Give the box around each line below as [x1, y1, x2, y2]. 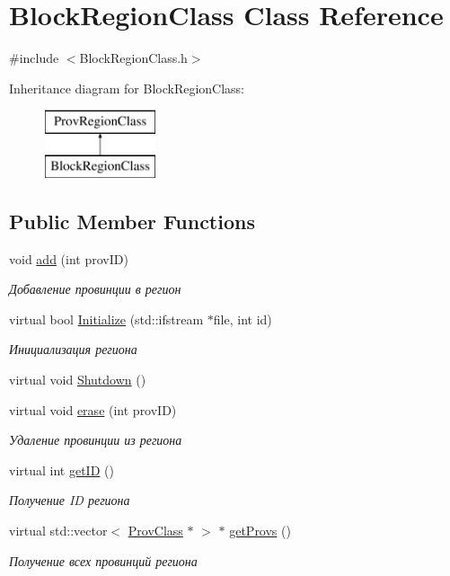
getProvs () [229, 521, 291, 540]
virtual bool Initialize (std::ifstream [9, 309, 204, 328]
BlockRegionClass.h [79, 49, 188, 67]
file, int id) [213, 309, 272, 328]
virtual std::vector [9, 521, 108, 540]
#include [9, 49, 59, 67]
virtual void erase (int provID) [9, 400, 177, 419]
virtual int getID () [9, 460, 114, 479]
